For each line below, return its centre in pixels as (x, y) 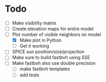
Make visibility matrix (34, 23)
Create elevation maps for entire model (53, 29)
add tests (29, 75)
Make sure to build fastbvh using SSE (51, 58)
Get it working (34, 46)
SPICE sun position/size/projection (48, 52)
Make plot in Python (41, 40)
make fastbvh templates (45, 69)
